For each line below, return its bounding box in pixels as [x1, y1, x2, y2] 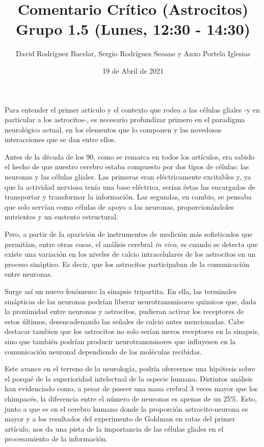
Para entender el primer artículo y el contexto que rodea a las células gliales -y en [5, 104, 260, 115]
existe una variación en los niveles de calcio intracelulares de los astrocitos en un [5, 249, 256, 259]
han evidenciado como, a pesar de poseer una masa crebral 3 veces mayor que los [5, 383, 258, 394]
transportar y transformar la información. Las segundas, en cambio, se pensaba [5, 191, 252, 202]
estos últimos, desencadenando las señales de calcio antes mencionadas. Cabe [5, 316, 245, 326]
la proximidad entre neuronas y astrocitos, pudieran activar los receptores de [5, 306, 244, 317]
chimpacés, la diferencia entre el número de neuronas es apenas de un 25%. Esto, [5, 393, 257, 404]
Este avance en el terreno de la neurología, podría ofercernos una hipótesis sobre [5, 363, 255, 374]
